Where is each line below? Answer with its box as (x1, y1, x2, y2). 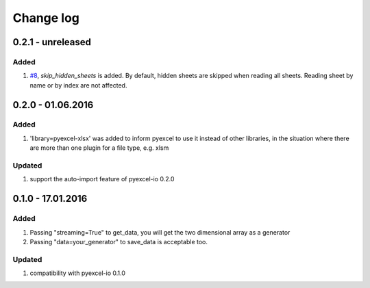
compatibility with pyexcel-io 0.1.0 (29, 269, 126, 277)
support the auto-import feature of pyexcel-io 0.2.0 (29, 175, 175, 183)
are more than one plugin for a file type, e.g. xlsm (29, 144, 169, 152)
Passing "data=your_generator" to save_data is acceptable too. (29, 237, 208, 246)
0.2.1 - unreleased (12, 36, 92, 48)
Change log (12, 10, 80, 25)
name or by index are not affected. (29, 81, 127, 89)
